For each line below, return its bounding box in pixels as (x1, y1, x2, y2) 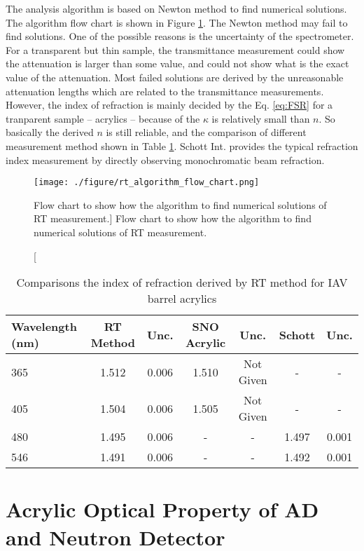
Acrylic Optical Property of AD (6, 495, 319, 524)
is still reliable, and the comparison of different (106, 125, 307, 140)
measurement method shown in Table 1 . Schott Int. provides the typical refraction (6, 138, 358, 153)
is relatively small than (211, 111, 310, 125)
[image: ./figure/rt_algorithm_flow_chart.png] (34, 177, 260, 188)
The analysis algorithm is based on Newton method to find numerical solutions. (6, 1, 347, 15)
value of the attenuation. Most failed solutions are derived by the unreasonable (6, 69, 344, 84)
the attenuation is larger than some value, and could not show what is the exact (6, 56, 349, 71)
